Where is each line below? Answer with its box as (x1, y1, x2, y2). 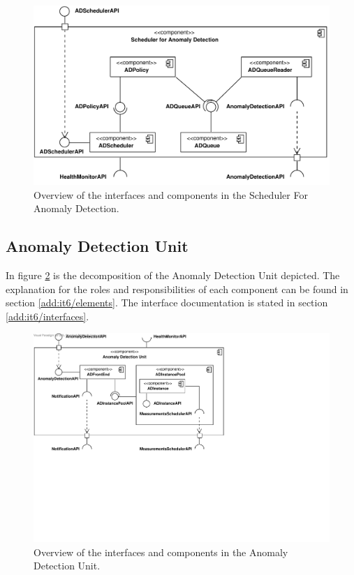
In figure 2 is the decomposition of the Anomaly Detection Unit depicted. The (6, 268, 340, 283)
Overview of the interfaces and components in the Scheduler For (34, 187, 308, 202)
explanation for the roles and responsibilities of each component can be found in (6, 281, 348, 296)
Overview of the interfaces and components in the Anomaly (34, 544, 288, 559)
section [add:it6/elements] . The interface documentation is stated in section (6, 295, 328, 310)
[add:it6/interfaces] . (6, 308, 89, 323)
